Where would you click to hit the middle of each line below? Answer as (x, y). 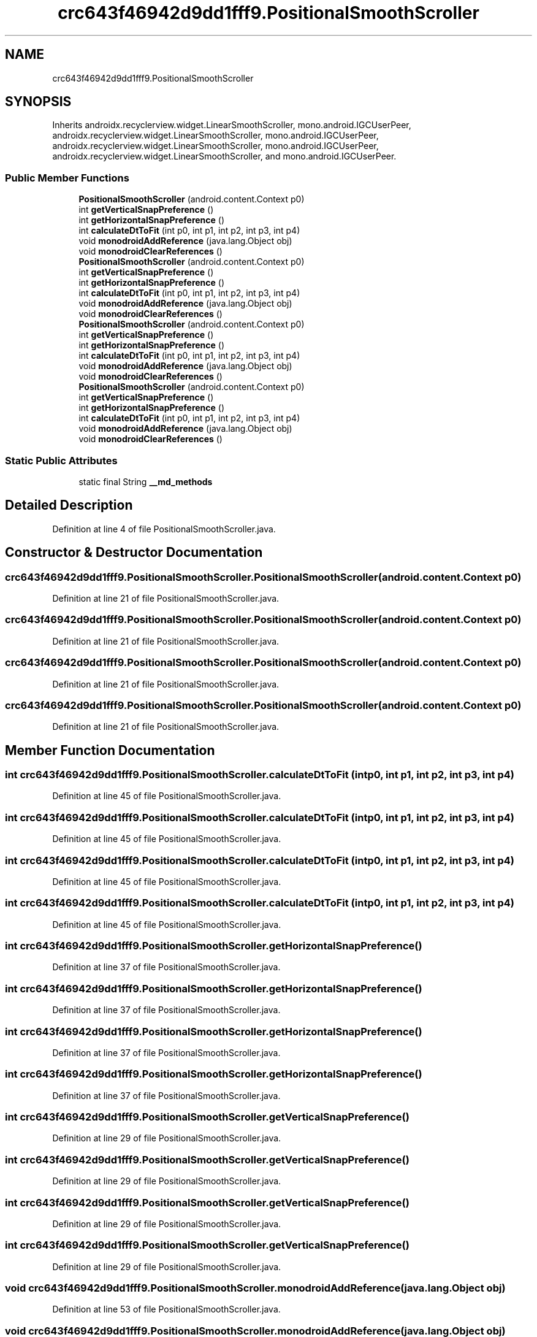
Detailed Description (69, 505)
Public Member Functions (67, 178)
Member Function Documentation (110, 750)
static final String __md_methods (146, 481)
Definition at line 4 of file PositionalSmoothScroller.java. (164, 529)
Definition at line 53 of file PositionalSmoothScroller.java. (166, 1309)
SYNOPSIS (38, 102)
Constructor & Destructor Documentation (134, 553)
